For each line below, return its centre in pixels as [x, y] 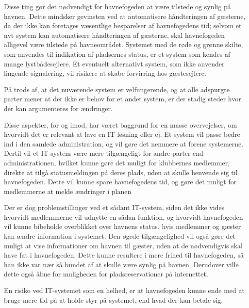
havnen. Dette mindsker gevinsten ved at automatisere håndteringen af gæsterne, [125, 16]
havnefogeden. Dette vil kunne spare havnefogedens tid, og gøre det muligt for [120, 182]
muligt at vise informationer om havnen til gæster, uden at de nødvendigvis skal [123, 245]
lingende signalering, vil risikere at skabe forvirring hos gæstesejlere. [105, 73]
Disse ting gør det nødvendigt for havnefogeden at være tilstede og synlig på [117, 6]
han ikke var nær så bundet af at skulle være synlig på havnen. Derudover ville [121, 264]
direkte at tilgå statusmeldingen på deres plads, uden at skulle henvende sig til [121, 172]
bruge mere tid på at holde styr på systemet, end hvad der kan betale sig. [114, 300]
